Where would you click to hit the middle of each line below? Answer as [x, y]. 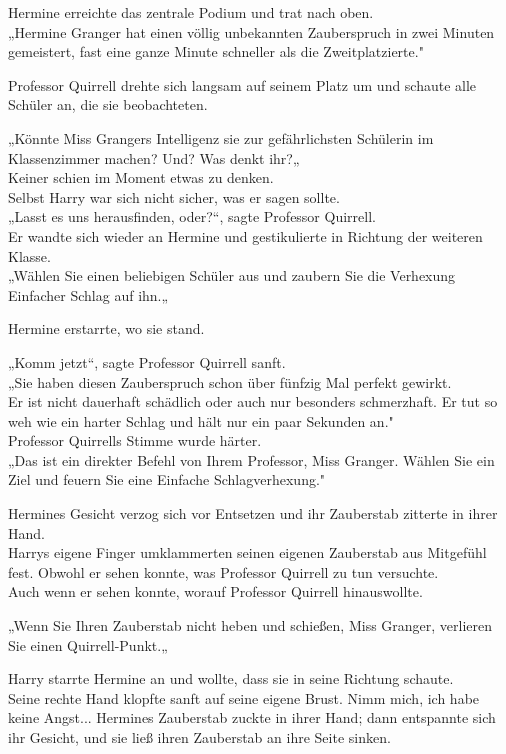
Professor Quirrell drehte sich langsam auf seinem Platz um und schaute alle [242, 84]
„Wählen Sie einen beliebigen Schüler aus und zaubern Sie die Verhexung [232, 275]
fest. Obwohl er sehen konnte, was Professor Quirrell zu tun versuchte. [223, 571]
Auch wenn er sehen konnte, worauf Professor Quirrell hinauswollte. [215, 591]
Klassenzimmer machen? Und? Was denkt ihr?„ [154, 157]
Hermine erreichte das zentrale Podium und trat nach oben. [191, 12]
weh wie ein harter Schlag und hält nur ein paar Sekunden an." [201, 420]
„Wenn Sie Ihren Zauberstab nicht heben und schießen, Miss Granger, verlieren [250, 625]
